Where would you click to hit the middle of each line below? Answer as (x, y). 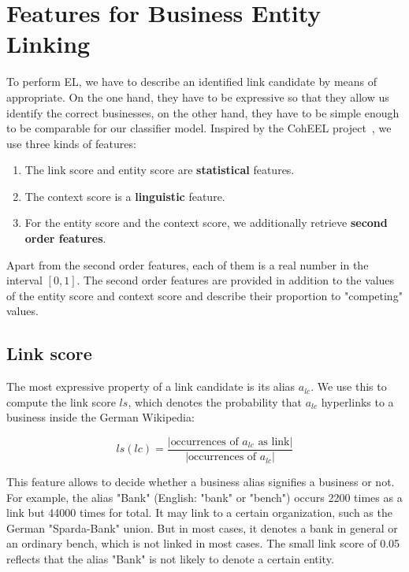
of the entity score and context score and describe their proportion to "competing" (204, 295)
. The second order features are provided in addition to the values (236, 280)
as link (274, 442)
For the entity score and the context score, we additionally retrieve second (206, 223)
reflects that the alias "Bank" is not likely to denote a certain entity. (170, 559)
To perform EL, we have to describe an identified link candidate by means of (192, 82)
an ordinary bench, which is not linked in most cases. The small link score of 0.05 (203, 543)
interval (24, 280)
